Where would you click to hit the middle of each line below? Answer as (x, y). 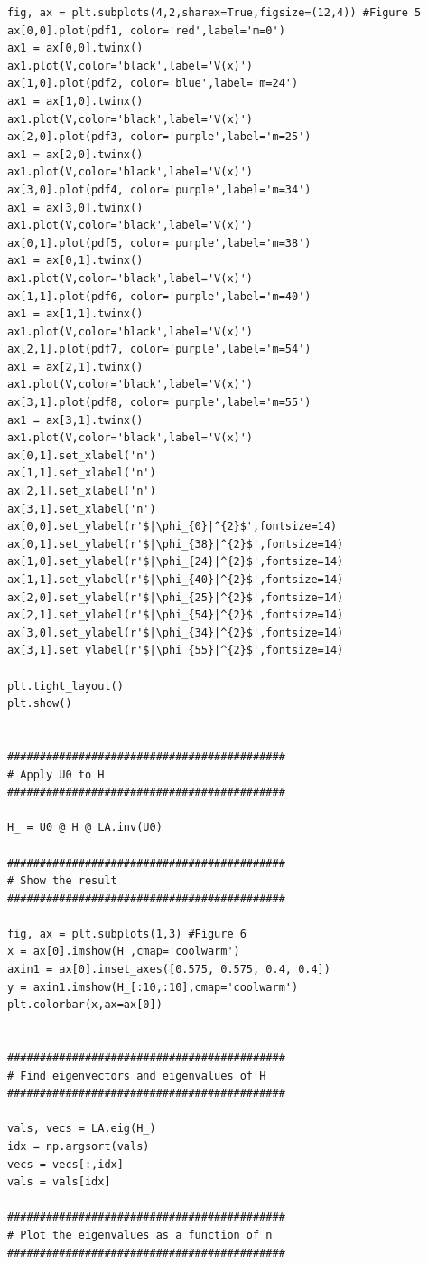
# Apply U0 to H (56, 774)
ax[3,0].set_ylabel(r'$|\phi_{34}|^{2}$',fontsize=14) (176, 632)
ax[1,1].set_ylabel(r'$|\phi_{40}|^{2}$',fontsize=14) (176, 580)
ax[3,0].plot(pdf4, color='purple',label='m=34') (159, 189)
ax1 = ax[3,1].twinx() (75, 420)
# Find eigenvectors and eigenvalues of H (137, 1075)
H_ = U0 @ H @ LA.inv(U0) (85, 828)
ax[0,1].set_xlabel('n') (82, 455)
